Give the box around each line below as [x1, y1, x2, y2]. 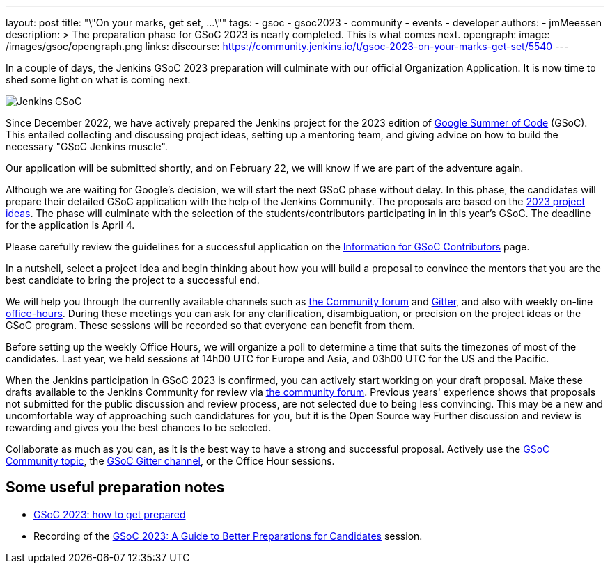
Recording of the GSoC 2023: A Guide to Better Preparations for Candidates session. [33, 529, 423, 542]
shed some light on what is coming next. [6, 74, 191, 86]
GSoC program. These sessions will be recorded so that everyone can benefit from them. [6, 319, 415, 331]
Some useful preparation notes [6, 479, 225, 497]
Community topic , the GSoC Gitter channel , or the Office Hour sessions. [6, 455, 335, 467]
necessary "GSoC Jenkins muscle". [6, 141, 168, 152]
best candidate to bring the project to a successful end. [6, 274, 260, 286]
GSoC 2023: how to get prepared [33, 508, 186, 520]
